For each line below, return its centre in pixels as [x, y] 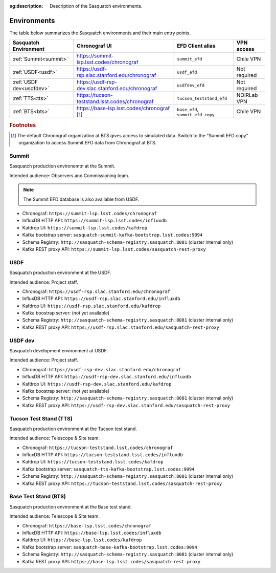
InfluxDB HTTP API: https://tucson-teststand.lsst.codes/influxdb [103, 455]
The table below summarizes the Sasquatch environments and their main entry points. [100, 33]
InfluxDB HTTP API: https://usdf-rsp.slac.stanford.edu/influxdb [101, 299]
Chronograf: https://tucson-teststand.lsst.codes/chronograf [98, 448]
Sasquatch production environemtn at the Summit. [62, 166]
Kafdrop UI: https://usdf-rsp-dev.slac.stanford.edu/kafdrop [97, 384]
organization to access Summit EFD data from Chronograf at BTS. [88, 143]
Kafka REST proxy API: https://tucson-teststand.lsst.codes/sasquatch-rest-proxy [122, 483]
